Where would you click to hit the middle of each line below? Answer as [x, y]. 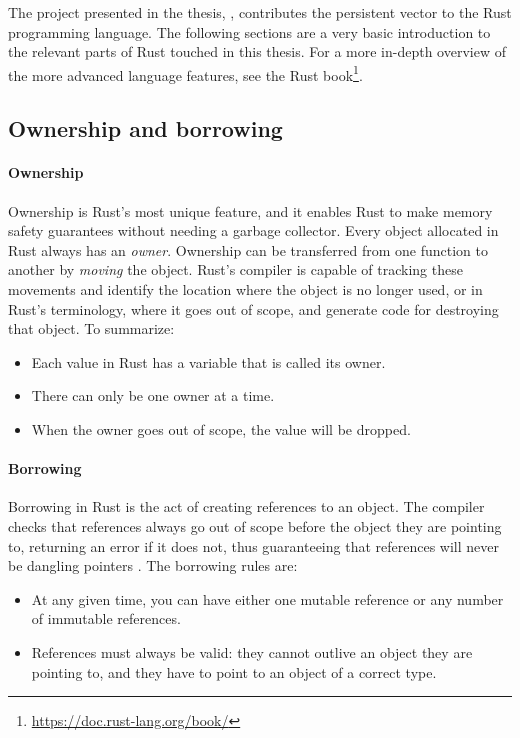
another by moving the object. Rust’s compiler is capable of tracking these [235, 269]
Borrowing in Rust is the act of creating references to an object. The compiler [246, 506]
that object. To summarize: [91, 328]
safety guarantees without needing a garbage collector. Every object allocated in [253, 230]
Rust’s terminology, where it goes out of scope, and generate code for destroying [253, 308]
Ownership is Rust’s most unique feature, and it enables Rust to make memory [250, 210]
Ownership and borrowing [145, 128]
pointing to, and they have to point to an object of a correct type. [234, 671]
